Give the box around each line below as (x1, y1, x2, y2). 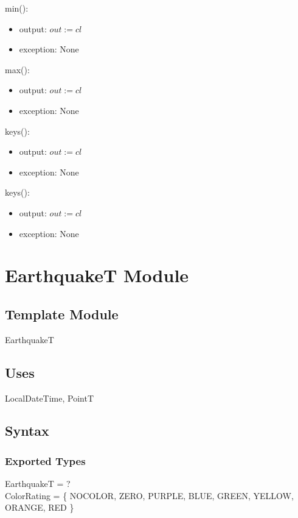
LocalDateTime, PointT (5, 391, 94, 404)
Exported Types (5, 453, 86, 468)
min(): (5, 2, 29, 14)
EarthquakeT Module (5, 263, 189, 288)
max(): (5, 63, 30, 76)
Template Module (5, 304, 119, 323)
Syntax (5, 421, 49, 440)
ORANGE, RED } (5, 501, 74, 514)
